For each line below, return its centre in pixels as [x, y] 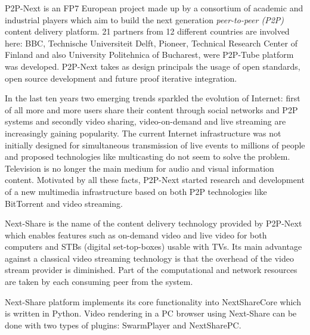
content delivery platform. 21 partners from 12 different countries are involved [147, 31]
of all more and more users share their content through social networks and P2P [151, 109]
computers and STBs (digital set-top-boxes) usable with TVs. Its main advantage [154, 246]
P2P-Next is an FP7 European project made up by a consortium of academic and [154, 8]
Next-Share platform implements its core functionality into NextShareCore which [153, 301]
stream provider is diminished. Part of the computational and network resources [151, 270]
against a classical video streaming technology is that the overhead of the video [149, 258]
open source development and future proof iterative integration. [121, 78]
